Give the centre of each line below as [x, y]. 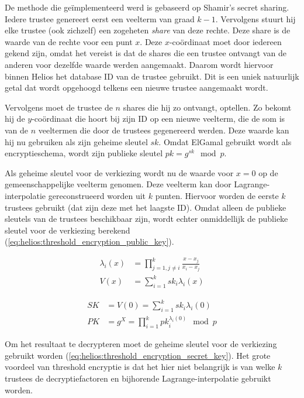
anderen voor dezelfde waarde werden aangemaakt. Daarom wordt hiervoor [139, 64]
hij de [15, 119]
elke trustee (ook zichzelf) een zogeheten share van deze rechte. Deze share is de [148, 30]
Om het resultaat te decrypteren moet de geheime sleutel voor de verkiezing [141, 344]
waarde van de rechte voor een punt [69, 41]
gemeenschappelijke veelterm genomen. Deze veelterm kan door [118, 184]
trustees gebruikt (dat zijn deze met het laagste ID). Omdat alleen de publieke [146, 207]
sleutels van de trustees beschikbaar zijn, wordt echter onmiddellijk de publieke [146, 219]
